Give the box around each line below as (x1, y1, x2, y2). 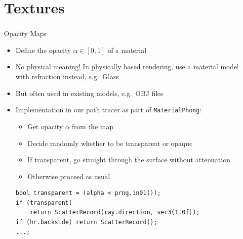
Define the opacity (15, 45, 71, 55)
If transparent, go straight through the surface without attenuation (27, 154, 230, 165)
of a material (107, 45, 147, 55)
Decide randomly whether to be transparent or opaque (27, 138, 193, 148)
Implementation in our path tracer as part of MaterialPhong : (15, 104, 202, 115)
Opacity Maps (4, 28, 47, 39)
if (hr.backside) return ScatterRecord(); (15, 219, 158, 226)
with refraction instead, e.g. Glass (15, 71, 119, 82)
